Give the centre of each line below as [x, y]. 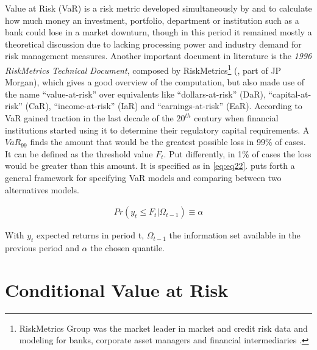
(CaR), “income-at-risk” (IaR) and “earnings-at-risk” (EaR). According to [164, 106]
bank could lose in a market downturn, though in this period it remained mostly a [158, 32]
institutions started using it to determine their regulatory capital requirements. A [157, 130]
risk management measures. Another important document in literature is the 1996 [158, 56]
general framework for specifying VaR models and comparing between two [143, 177]
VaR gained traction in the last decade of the [89, 118]
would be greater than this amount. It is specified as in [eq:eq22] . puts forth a [150, 166]
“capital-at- [290, 94]
